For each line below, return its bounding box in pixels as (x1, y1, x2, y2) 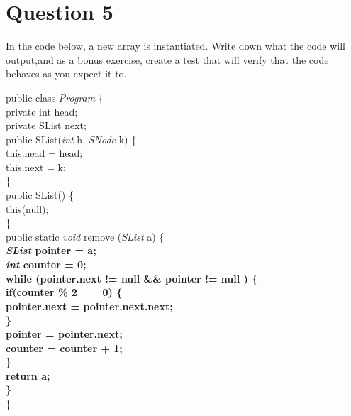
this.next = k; (6, 159, 66, 174)
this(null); (6, 201, 49, 216)
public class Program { (6, 89, 104, 104)
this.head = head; (6, 146, 83, 160)
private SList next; (6, 118, 87, 133)
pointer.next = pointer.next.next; (6, 298, 173, 313)
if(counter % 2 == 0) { (6, 285, 123, 300)
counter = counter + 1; (6, 340, 123, 355)
